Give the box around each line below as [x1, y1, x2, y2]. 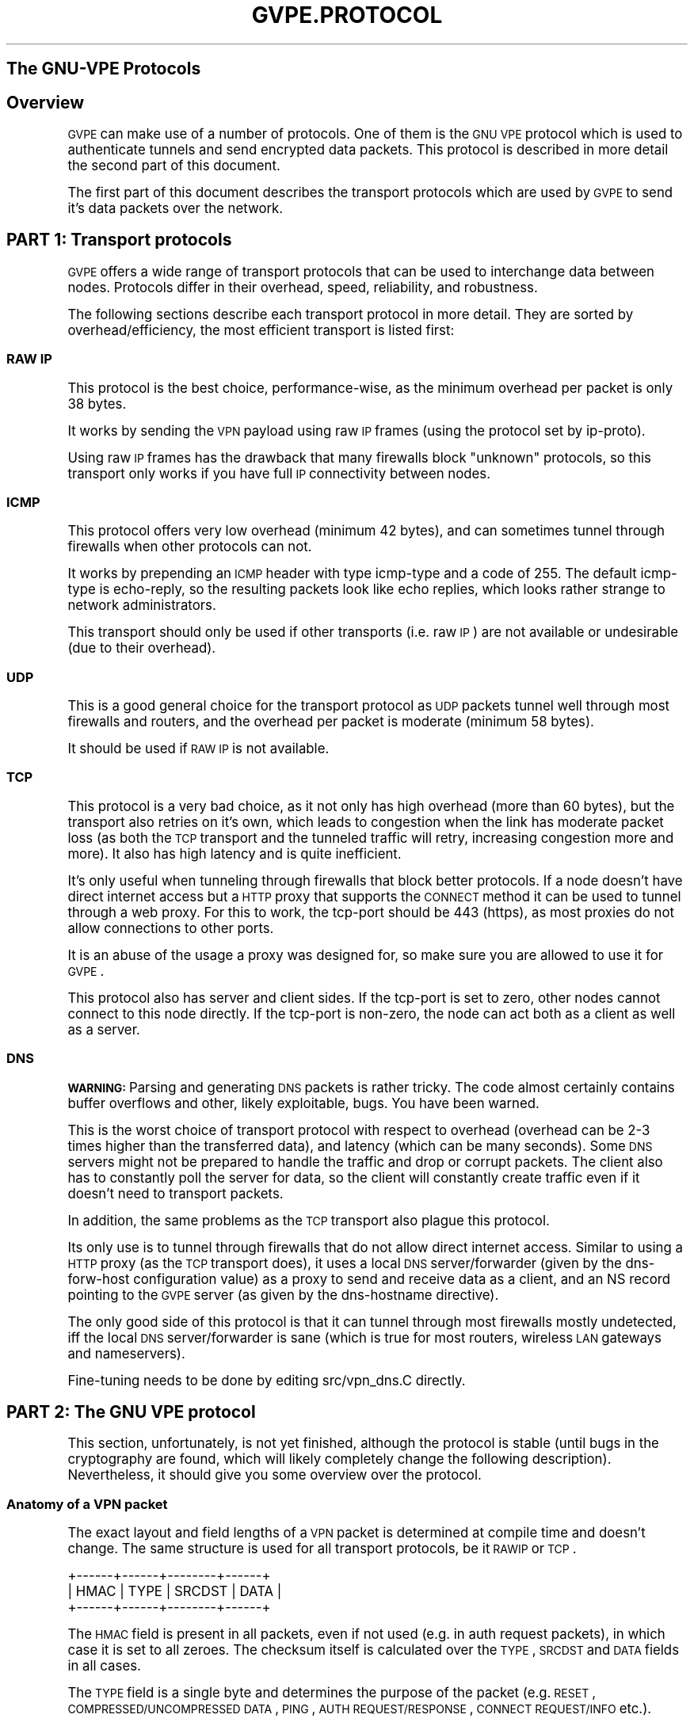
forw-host [67, 1271, 130, 1287]
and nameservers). [67, 1345, 185, 1362]
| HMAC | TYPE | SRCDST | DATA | [67, 1583, 282, 1600]
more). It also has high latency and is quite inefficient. [67, 845, 402, 862]
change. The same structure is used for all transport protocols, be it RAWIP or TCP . [67, 1541, 577, 1557]
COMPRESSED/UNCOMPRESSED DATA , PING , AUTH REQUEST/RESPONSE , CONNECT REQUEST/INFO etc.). [67, 1701, 652, 1717]
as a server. [67, 1021, 140, 1038]
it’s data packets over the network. [67, 200, 284, 217]
